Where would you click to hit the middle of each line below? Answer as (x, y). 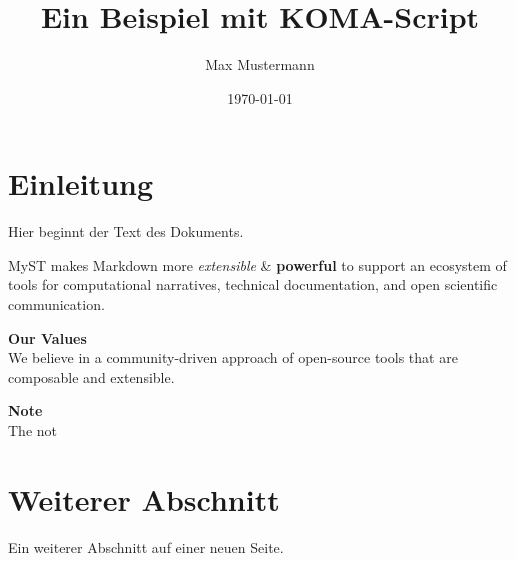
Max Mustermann (260, 64)
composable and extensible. (91, 376)
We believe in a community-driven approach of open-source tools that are (233, 357)
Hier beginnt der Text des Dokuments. (126, 231)
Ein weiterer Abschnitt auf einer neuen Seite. (146, 546)
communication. (56, 304)
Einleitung (81, 183)
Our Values (47, 337)
